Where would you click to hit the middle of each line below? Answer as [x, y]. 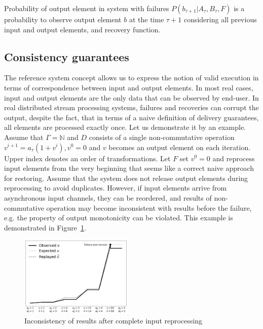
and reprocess [234, 158]
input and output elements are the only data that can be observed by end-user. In [131, 97]
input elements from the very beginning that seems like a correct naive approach [129, 168]
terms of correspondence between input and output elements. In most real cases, [129, 87]
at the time [146, 19]
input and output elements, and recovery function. [82, 29]
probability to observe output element [63, 19]
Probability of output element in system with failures [87, 8]
